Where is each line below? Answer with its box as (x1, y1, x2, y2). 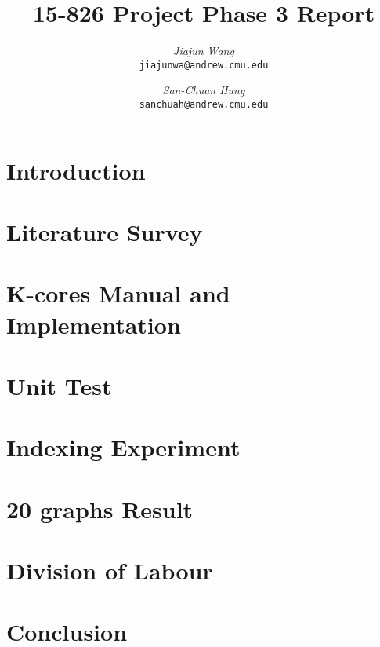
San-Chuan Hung (162, 82, 245, 98)
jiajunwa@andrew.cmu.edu (139, 59, 269, 71)
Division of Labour (6, 554, 213, 587)
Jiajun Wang (173, 42, 234, 59)
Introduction (6, 154, 146, 186)
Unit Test (6, 369, 112, 401)
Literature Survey (6, 216, 203, 247)
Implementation (6, 308, 181, 340)
